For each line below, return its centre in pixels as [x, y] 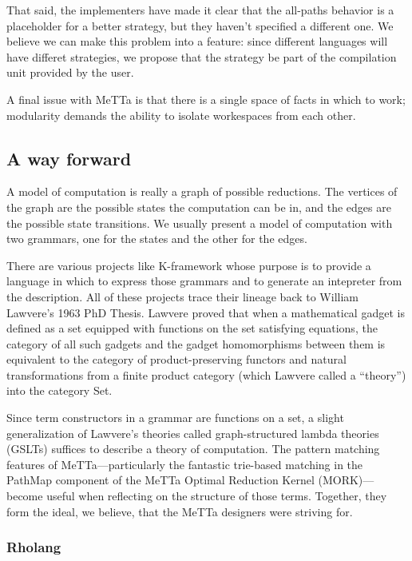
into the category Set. [59, 390]
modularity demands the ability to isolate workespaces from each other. [181, 115]
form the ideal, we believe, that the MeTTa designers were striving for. [180, 511]
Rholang [34, 547]
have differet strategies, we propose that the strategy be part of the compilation [202, 56]
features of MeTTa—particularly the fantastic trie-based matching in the [185, 464]
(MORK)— [346, 480]
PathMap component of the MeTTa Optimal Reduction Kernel [160, 480]
